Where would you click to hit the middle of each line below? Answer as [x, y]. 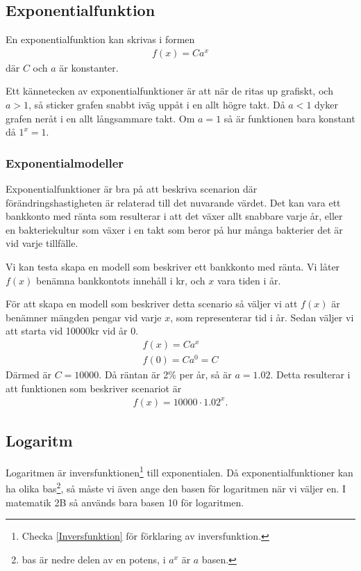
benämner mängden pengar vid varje [84, 317]
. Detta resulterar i [310, 375]
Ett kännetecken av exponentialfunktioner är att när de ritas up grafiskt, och [169, 91]
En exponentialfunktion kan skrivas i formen [100, 39]
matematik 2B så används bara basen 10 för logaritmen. [125, 502]
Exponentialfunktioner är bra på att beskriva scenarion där [132, 189]
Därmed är [28, 375]
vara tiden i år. [249, 280]
